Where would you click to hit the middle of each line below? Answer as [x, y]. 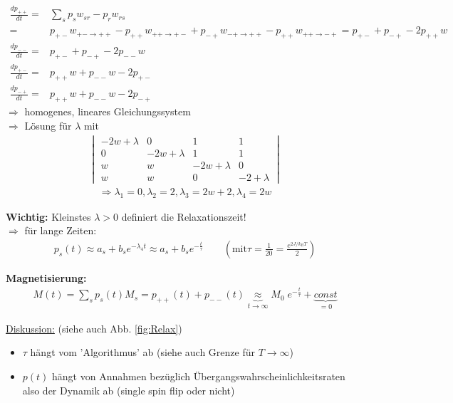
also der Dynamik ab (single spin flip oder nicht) [129, 390]
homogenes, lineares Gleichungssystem [108, 111]
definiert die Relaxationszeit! [184, 216]
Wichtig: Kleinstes [48, 216]
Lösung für [48, 125]
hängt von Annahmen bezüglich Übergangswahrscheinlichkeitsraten [199, 376]
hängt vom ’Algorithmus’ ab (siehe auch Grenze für [142, 352]
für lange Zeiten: [61, 230]
